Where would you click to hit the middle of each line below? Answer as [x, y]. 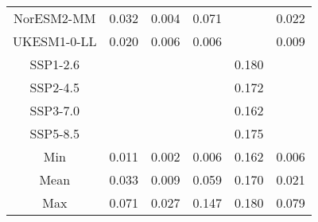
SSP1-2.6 [55, 64]
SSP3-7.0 [55, 110]
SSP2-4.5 [55, 87]
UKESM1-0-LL [55, 41]
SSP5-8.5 [55, 133]
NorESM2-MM [55, 18]
